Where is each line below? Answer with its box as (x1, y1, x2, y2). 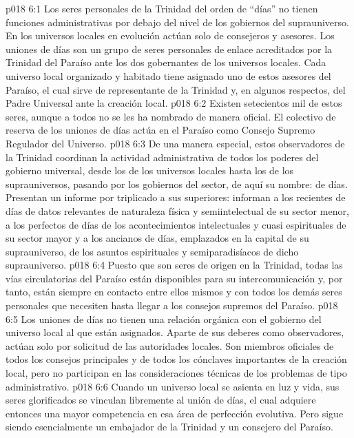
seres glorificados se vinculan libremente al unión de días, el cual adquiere (6, 393, 316, 407)
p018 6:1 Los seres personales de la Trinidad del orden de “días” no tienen (6, 1, 318, 15)
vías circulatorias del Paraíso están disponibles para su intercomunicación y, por (6, 271, 343, 285)
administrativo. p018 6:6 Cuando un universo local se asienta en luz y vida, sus (6, 379, 340, 393)
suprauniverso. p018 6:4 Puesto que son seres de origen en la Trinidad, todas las (6, 258, 343, 272)
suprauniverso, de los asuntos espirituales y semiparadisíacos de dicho (6, 244, 299, 258)
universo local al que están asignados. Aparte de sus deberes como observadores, (6, 325, 344, 340)
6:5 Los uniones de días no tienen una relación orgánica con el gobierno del (6, 311, 322, 326)
